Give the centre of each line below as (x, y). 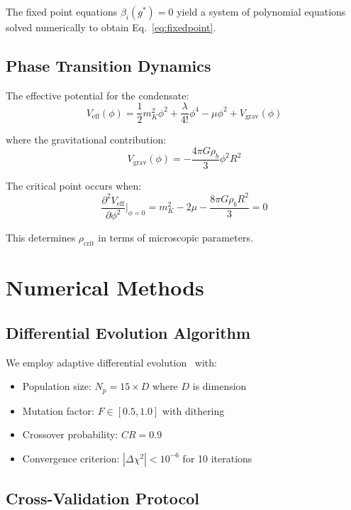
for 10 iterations (217, 458)
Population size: (57, 386)
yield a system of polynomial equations (261, 11)
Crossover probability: (70, 434)
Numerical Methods (105, 287)
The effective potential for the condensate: (97, 95)
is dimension (219, 386)
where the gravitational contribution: (86, 140)
